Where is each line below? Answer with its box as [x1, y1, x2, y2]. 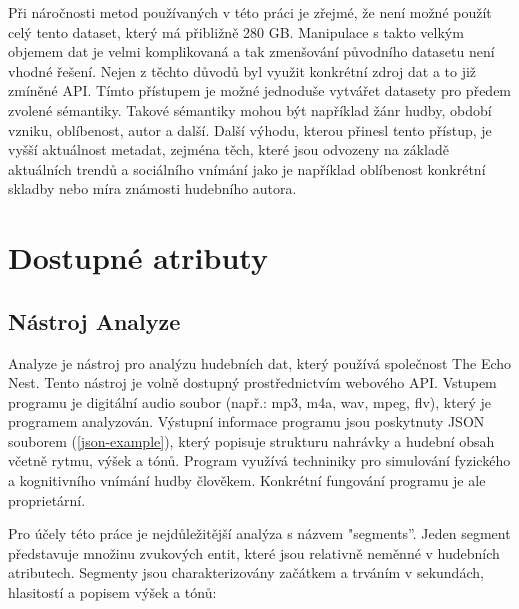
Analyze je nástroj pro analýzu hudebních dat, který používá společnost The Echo [8, 352, 512, 373]
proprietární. [8, 489, 86, 510]
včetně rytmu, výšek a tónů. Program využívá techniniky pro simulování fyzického [8, 450, 511, 471]
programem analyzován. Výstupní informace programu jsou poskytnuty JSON [8, 411, 485, 432]
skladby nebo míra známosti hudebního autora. [8, 178, 297, 199]
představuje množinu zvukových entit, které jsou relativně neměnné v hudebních [8, 542, 500, 563]
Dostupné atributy [8, 237, 268, 278]
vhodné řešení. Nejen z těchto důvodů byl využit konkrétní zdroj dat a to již [8, 60, 477, 81]
